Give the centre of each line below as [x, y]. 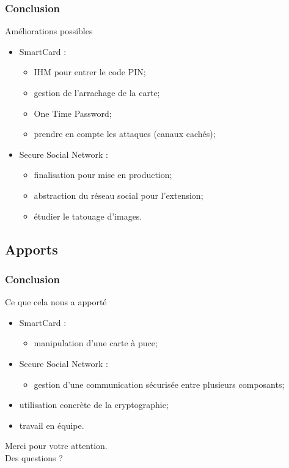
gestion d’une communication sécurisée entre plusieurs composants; [159, 384]
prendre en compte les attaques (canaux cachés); [125, 134]
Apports [31, 249]
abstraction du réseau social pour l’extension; [119, 195]
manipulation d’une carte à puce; [96, 343]
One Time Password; [73, 113]
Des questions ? [34, 457]
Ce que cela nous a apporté [56, 302]
